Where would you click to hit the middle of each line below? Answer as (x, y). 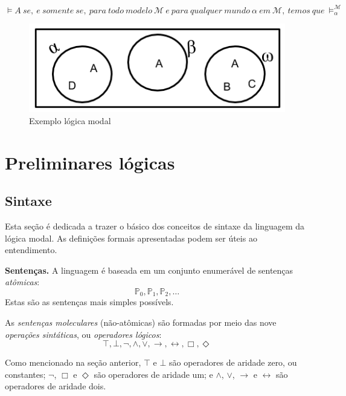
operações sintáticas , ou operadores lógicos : (83, 334)
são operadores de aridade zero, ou (233, 362)
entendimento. (31, 250)
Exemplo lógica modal (70, 120)
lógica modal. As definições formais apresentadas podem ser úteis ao (131, 238)
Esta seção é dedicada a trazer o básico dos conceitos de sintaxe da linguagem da (155, 226)
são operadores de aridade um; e (153, 374)
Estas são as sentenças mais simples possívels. (89, 302)
